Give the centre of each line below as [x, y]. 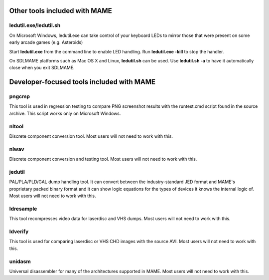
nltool [16, 126]
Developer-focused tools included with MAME [82, 82]
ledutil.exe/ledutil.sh [35, 25]
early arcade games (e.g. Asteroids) [46, 42]
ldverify [19, 231]
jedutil [17, 172]
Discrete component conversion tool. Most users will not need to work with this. [91, 136]
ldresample [23, 209]
